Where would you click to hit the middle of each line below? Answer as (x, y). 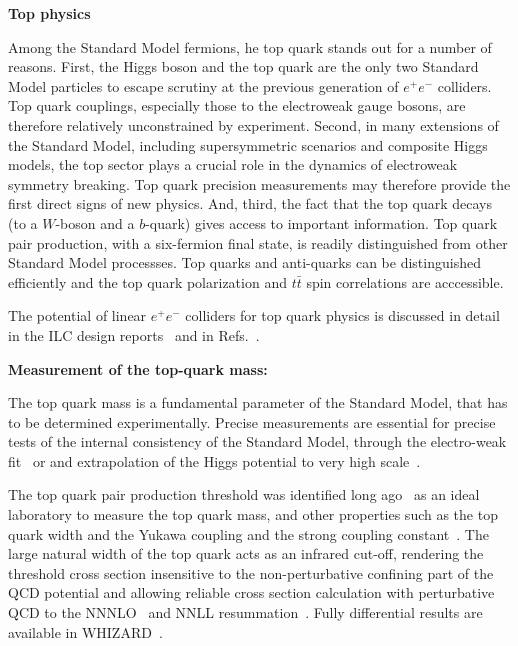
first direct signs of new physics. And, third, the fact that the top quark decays (250, 203)
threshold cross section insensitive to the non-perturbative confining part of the (251, 572)
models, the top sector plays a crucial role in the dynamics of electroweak (233, 164)
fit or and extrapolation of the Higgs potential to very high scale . (214, 460)
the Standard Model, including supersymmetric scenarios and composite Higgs (248, 144)
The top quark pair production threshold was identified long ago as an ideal (244, 494)
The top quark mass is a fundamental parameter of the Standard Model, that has (258, 402)
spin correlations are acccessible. (405, 281)
